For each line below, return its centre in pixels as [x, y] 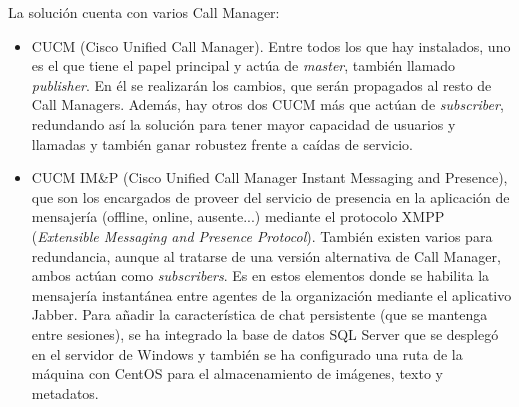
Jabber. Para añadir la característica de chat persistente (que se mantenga [259, 314]
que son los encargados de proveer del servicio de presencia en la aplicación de [270, 196]
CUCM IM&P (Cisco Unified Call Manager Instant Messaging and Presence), [269, 177]
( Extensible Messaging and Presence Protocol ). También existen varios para [262, 235]
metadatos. [65, 392]
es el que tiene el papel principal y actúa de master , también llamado [243, 65]
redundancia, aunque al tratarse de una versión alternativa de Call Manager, [266, 255]
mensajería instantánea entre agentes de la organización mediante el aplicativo [271, 294]
